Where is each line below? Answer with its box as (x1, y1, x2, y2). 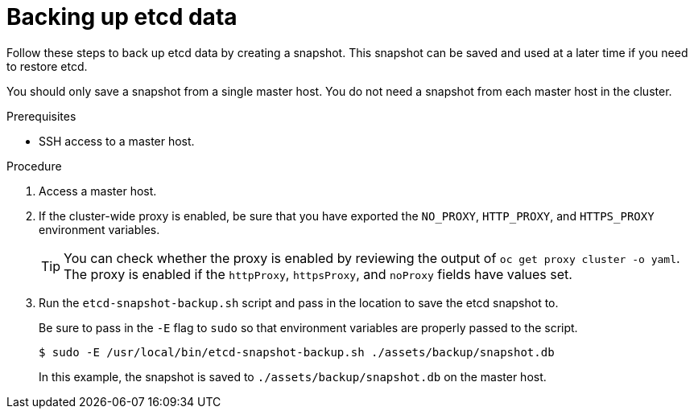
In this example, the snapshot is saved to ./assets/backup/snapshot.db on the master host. (39, 369, 547, 384)
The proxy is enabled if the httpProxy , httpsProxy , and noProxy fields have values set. (64, 265, 572, 282)
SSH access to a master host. (39, 134, 195, 148)
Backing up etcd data (6, 3, 238, 31)
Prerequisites (6, 109, 76, 123)
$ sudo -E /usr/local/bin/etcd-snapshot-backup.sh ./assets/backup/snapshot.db (39, 345, 555, 359)
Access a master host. (39, 183, 157, 198)
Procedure (6, 158, 62, 173)
